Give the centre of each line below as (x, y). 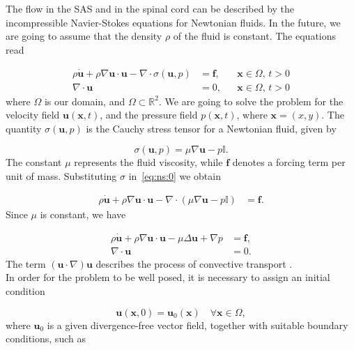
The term (26, 263)
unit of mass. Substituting (61, 176)
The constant (34, 162)
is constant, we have (83, 214)
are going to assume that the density (84, 36)
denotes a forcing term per (289, 162)
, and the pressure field (149, 115)
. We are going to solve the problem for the (251, 101)
